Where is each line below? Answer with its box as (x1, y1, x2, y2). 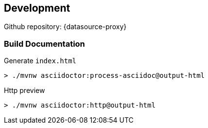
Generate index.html (4, 56, 77, 65)
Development (4, 2, 70, 14)
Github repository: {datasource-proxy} (4, 22, 127, 31)
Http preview (4, 86, 45, 95)
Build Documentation (4, 38, 85, 49)
